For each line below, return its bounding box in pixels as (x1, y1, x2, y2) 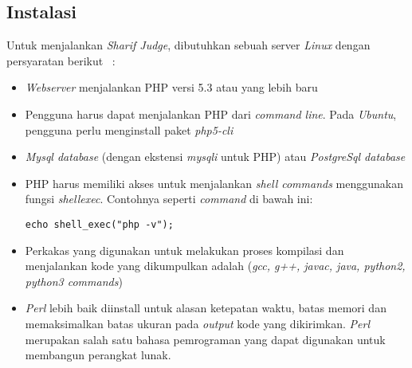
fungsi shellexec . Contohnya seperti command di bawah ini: (25, 190, 313, 207)
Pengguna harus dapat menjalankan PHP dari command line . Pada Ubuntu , (25, 105, 397, 122)
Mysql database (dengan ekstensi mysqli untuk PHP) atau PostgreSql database (25, 148, 406, 165)
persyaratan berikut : (6, 52, 116, 69)
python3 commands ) (25, 272, 123, 289)
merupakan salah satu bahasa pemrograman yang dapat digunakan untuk (25, 331, 386, 347)
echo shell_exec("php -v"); (25, 218, 174, 230)
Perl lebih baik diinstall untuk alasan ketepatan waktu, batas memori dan (25, 299, 386, 316)
